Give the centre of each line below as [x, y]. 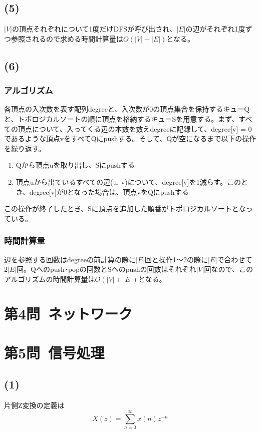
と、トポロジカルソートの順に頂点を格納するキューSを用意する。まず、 [121, 118]
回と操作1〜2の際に [177, 259]
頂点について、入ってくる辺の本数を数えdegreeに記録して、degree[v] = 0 [135, 128]
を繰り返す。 [25, 148]
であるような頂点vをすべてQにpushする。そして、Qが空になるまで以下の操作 [130, 138]
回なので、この [228, 269]
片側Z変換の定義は [34, 405]
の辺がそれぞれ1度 [215, 29]
